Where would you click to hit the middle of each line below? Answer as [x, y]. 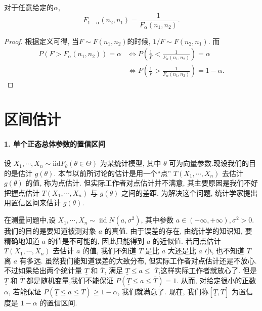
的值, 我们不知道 [109, 251]
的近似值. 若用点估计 [187, 240]
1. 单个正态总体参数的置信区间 [55, 143]
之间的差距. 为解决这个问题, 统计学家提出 [189, 192]
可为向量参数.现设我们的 [209, 163]
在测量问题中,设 [30, 220]
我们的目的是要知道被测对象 [50, 231]
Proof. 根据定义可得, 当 [42, 41]
